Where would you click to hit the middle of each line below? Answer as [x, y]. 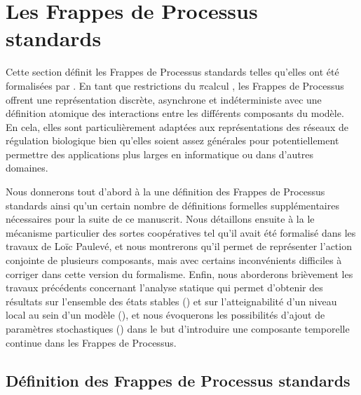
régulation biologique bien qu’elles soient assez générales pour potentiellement [172, 140]
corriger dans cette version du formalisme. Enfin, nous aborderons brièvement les [179, 273]
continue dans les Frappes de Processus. [91, 342]
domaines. [27, 168]
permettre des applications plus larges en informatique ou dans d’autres [159, 154]
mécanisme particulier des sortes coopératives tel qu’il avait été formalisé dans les [181, 232]
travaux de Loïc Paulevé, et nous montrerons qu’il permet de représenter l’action [179, 246]
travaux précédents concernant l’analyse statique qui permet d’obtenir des [164, 287]
